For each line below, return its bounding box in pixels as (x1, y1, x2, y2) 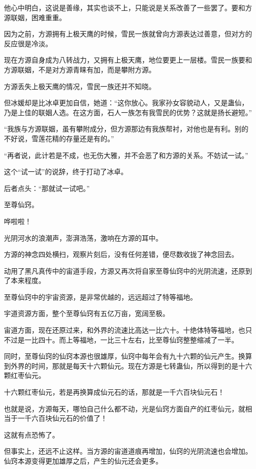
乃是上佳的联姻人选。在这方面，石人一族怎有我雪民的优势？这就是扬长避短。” (4, 107, 252, 117)
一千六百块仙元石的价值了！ (17, 413, 107, 423)
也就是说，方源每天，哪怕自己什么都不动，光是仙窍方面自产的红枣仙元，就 (4, 403, 245, 413)
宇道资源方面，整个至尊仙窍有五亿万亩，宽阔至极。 (4, 308, 169, 318)
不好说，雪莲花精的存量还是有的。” (4, 133, 114, 143)
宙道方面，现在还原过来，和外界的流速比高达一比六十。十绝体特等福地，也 (4, 325, 245, 335)
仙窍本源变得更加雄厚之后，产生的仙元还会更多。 (4, 456, 162, 466)
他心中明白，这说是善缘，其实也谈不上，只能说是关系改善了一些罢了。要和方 (4, 2, 252, 12)
